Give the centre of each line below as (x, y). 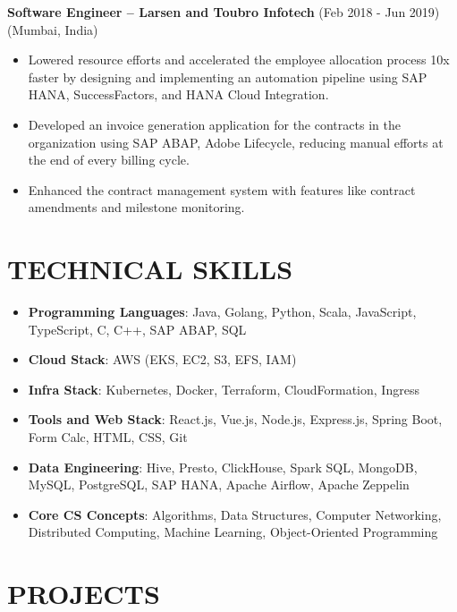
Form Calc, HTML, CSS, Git (108, 437)
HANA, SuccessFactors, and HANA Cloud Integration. (178, 94)
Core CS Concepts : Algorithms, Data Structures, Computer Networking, (235, 514)
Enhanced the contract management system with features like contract (222, 189)
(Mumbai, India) (53, 29)
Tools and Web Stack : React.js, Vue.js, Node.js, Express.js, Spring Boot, (235, 419)
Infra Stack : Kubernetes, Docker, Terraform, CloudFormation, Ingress (224, 389)
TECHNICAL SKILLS (150, 269)
